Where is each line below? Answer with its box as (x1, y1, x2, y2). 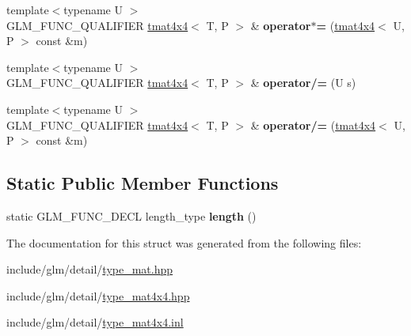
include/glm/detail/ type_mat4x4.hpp (6, 287, 190, 304)
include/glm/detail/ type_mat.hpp (6, 261, 173, 277)
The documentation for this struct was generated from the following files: (6, 234, 362, 251)
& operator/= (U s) (250, 74, 356, 91)
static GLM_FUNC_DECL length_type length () (6, 207, 257, 224)
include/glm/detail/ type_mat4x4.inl (6, 314, 184, 330)
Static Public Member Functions (6, 171, 279, 195)
